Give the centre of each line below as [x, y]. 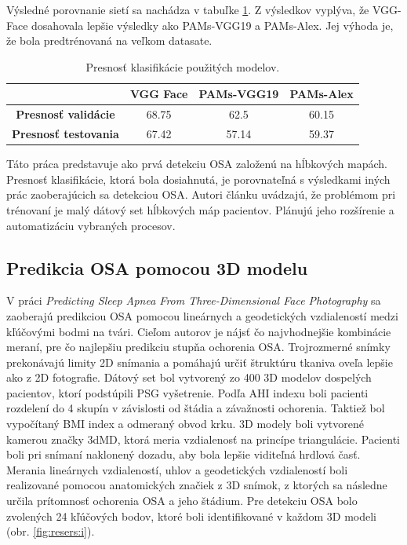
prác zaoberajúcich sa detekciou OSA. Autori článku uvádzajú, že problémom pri [201, 194]
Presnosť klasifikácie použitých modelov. [183, 66]
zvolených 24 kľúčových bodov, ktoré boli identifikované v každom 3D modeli [191, 516]
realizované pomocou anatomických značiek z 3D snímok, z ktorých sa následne [197, 485]
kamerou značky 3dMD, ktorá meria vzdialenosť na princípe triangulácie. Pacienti [203, 439]
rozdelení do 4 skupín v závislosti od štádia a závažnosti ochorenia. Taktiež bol [196, 408]
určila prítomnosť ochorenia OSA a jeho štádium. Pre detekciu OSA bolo [182, 501]
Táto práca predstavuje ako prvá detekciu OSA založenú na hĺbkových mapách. [197, 164]
